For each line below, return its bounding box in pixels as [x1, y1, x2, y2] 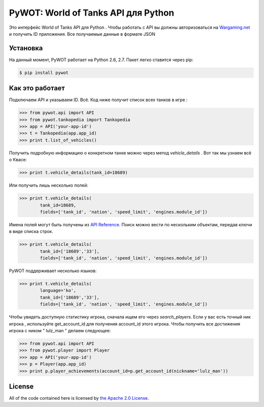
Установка [9, 44, 43, 52]
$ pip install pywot [19, 70, 68, 75]
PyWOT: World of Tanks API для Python [9, 7, 175, 18]
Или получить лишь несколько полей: [9, 182, 88, 188]
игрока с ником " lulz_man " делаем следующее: [9, 328, 111, 334]
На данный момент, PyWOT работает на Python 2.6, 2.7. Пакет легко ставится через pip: [9, 57, 194, 63]
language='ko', [40, 288, 77, 293]
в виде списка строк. [9, 229, 53, 235]
